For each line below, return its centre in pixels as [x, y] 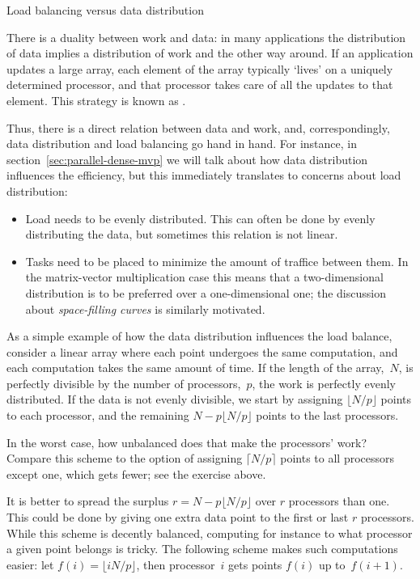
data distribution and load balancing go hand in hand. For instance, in [182, 144]
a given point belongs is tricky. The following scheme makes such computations [202, 549]
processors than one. [339, 501]
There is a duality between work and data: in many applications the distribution [206, 37]
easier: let [30, 564]
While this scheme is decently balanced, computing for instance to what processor [210, 533]
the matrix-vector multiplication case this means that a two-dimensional [204, 277]
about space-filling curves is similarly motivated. [145, 309]
